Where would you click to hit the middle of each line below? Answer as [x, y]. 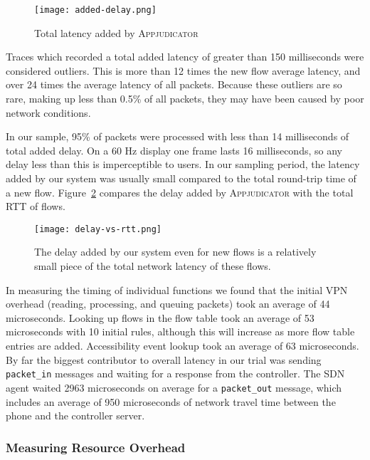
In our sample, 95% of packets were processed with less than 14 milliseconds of [178, 136]
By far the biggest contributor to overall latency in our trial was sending [164, 359]
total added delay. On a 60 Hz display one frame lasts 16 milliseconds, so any [174, 150]
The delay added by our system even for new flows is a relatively [175, 252]
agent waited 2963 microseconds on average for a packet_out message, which [174, 387]
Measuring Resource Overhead [96, 447]
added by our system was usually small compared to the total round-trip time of [181, 178]
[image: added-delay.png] [95, 10]
